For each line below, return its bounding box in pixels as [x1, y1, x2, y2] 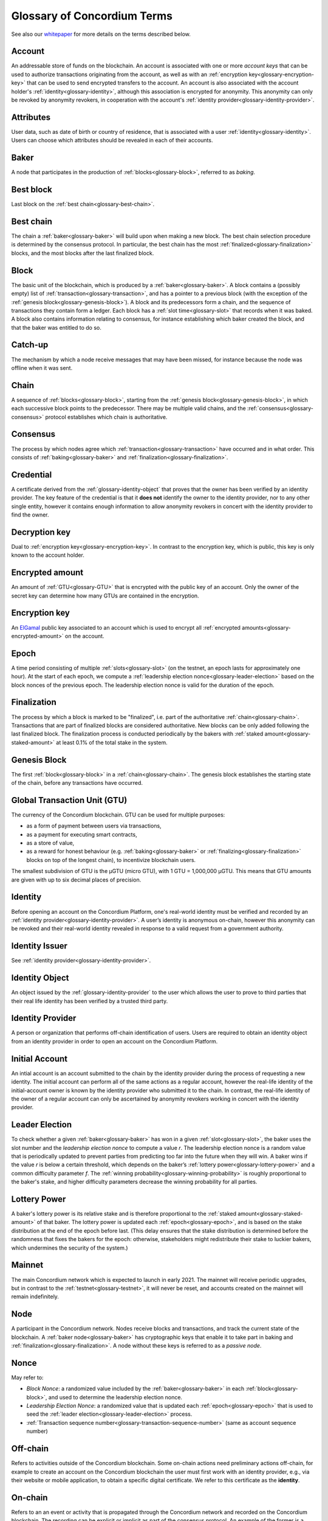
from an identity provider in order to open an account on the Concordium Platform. [11, 1037, 218, 1045]
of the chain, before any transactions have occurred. [11, 779, 143, 786]
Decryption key [11, 527, 71, 537]
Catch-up [11, 339, 49, 350]
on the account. [64, 632, 104, 639]
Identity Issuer [11, 941, 68, 952]
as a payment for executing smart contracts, [26, 830, 137, 838]
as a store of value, [26, 840, 75, 847]
